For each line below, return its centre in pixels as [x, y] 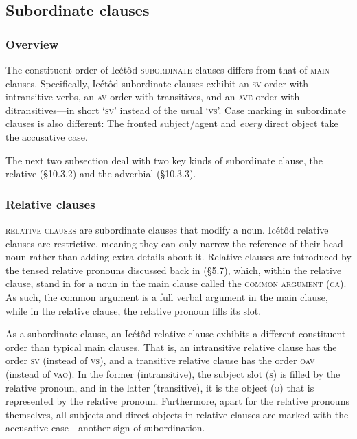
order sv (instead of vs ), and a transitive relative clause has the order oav [160, 360]
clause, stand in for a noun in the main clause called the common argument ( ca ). [176, 283]
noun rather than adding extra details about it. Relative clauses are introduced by [178, 257]
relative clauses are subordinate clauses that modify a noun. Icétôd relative [167, 229]
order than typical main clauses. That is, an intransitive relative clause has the [171, 347]
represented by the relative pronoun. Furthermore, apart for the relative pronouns [177, 401]
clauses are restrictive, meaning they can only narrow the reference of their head [174, 243]
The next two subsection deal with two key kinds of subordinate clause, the [164, 160]
